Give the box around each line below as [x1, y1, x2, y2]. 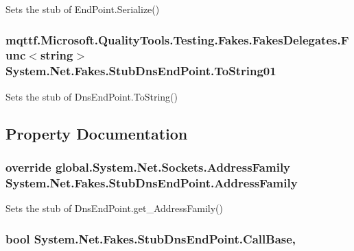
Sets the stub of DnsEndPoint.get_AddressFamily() [5, 201, 224, 215]
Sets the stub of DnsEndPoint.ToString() [5, 89, 178, 103]
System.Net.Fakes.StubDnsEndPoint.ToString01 [5, 62, 276, 79]
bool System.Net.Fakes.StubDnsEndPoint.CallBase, [5, 230, 296, 247]
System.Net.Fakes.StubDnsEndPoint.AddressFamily [5, 174, 298, 191]
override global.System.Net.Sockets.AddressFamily [5, 158, 291, 175]
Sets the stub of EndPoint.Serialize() [5, 2, 160, 16]
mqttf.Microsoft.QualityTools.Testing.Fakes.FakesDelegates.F [5, 31, 349, 48]
